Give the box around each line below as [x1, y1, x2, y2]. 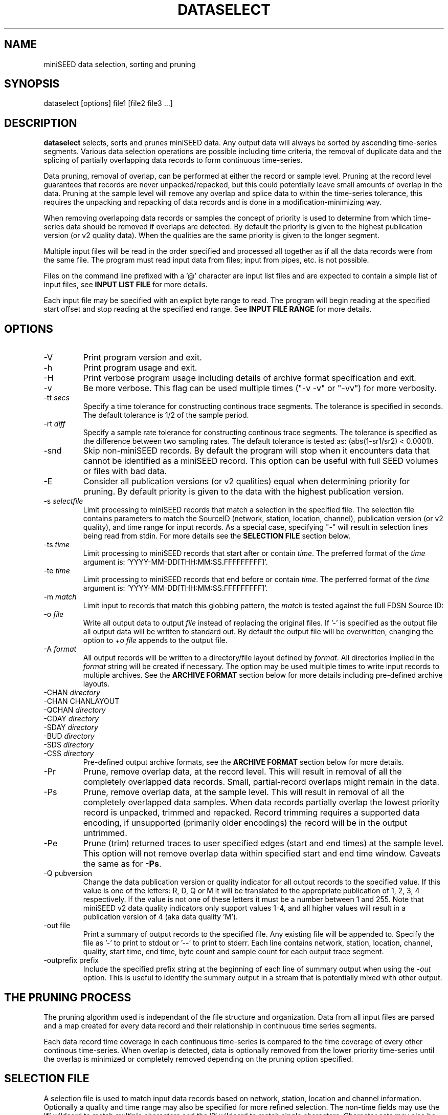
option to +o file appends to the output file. [83, 636, 228, 645]
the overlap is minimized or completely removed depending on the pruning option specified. [43, 1054, 353, 1063]
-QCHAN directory [43, 705, 106, 715]
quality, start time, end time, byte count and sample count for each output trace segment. [83, 947, 384, 956]
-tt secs [43, 393, 70, 402]
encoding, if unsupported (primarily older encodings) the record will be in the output [83, 818, 408, 828]
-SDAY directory [43, 723, 98, 732]
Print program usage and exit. [83, 362, 197, 373]
